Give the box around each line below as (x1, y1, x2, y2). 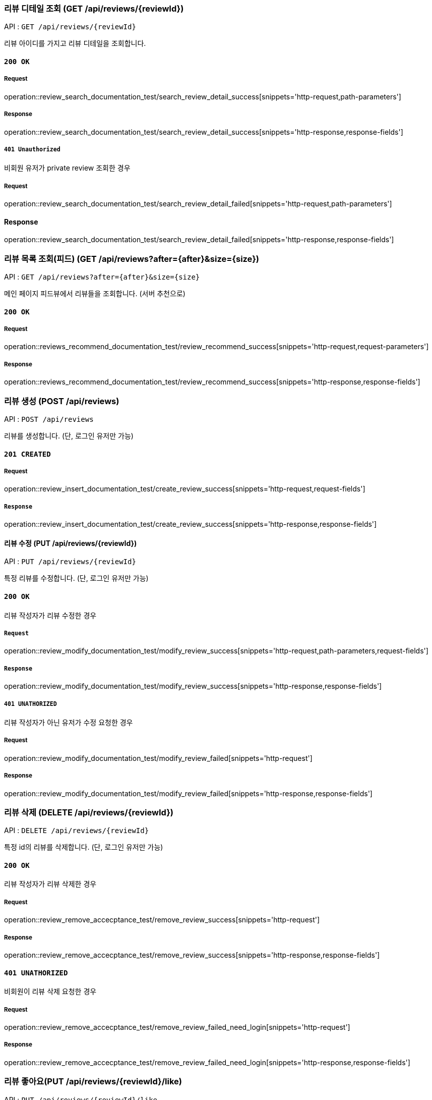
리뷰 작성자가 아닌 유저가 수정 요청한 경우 (4, 718, 133, 727)
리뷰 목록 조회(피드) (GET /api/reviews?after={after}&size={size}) (4, 253, 259, 264)
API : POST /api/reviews (4, 415, 94, 423)
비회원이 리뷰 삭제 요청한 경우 (4, 987, 97, 996)
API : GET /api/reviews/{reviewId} (4, 22, 136, 31)
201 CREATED (4, 450, 51, 458)
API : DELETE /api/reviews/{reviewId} (4, 826, 149, 835)
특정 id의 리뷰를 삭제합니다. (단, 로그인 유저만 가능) (4, 843, 163, 852)
